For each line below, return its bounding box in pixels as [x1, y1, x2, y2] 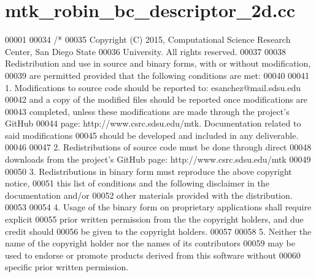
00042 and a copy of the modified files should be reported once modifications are [5, 93, 308, 106]
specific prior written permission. [5, 260, 129, 273]
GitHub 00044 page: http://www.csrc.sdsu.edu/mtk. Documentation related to [5, 117, 301, 130]
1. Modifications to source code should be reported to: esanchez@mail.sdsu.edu [5, 81, 301, 94]
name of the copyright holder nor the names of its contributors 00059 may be [5, 237, 295, 249]
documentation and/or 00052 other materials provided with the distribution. [5, 188, 293, 201]
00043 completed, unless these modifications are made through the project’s [5, 105, 290, 117]
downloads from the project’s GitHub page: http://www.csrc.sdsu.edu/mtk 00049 [5, 153, 311, 166]
